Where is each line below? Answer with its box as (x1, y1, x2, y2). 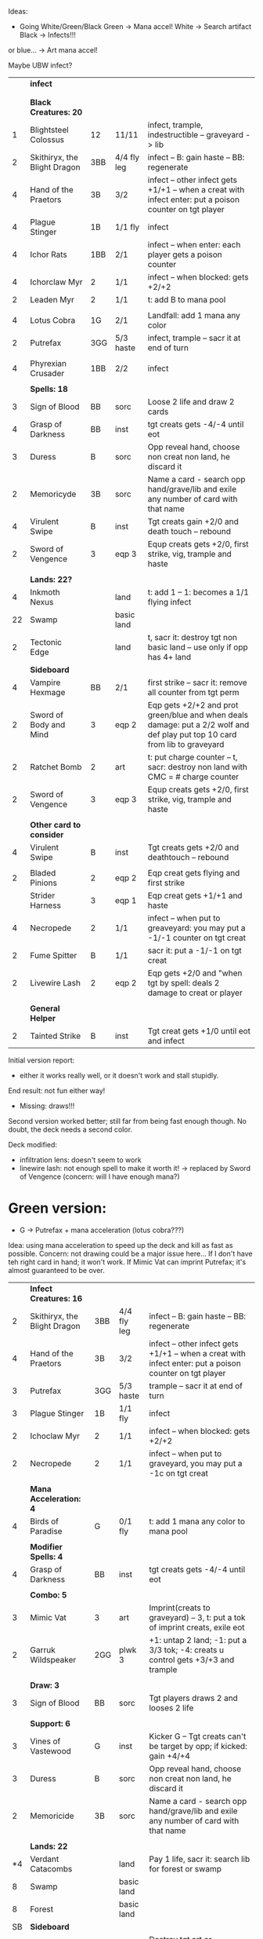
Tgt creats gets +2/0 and (147, 842, 240, 853)
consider (30, 829, 64, 840)
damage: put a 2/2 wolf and (147, 719, 250, 730)
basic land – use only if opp (147, 642, 248, 653)
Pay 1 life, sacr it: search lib (148, 1853, 250, 1864)
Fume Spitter (30, 950, 77, 960)
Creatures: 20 (30, 107, 83, 117)
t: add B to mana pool (147, 295, 226, 305)
